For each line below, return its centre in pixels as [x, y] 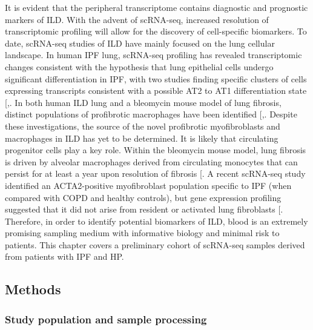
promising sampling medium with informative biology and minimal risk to [142, 233]
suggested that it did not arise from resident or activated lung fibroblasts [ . [144, 209]
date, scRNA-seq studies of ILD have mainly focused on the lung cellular [140, 43]
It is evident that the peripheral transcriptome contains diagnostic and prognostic [156, 7]
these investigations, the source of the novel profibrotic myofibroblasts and [143, 126]
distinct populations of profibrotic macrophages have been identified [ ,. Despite [151, 114]
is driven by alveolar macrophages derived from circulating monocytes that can [151, 161]
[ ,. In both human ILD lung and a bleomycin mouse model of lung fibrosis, [143, 102]
